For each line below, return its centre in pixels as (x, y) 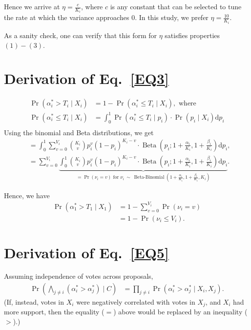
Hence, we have (27, 195)
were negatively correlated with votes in (136, 301)
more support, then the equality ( (54, 312)
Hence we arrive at (32, 6)
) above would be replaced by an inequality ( (180, 312)
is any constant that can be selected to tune (176, 6)
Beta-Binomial (149, 177)
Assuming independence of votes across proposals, (79, 276)
